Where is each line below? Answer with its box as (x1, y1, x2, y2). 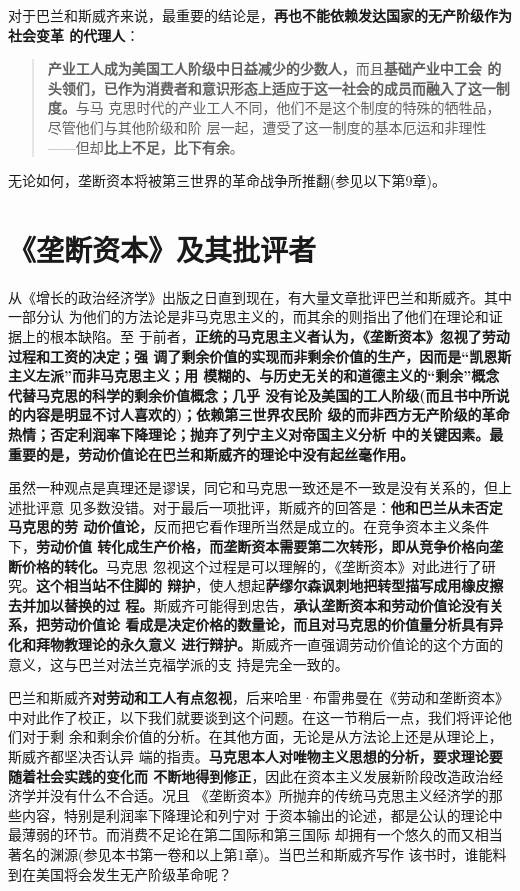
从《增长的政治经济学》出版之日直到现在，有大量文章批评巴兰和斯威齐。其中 (8, 286, 512, 307)
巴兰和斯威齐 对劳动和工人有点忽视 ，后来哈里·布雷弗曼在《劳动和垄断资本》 (8, 687, 509, 708)
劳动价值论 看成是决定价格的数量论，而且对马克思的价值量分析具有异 (49, 614, 504, 635)
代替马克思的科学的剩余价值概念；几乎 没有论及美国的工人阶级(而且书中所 (8, 384, 496, 405)
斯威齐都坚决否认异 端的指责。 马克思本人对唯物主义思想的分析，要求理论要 (8, 745, 503, 766)
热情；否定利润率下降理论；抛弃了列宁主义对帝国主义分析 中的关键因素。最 (8, 424, 504, 445)
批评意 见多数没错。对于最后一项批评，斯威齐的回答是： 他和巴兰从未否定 (21, 496, 503, 517)
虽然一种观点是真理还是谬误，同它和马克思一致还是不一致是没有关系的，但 (8, 477, 498, 498)
